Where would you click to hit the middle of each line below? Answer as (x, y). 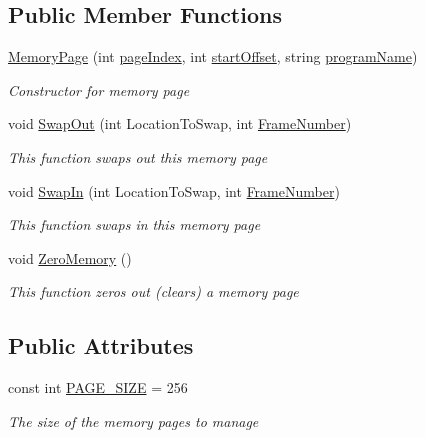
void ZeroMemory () (70, 257)
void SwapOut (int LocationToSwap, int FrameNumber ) (180, 123)
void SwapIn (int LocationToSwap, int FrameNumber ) (174, 190)
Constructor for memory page (99, 89)
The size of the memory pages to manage (133, 420)
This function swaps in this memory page (134, 224)
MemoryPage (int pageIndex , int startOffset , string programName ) (213, 56)
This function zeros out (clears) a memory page (153, 291)
